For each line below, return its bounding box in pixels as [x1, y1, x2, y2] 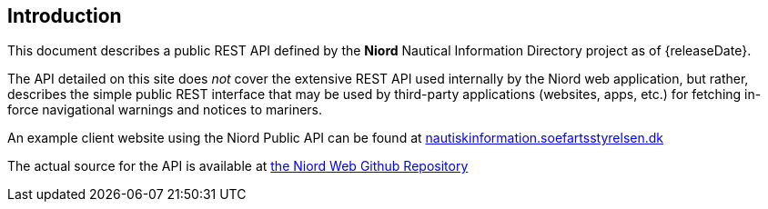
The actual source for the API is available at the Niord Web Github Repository [7, 158, 469, 174]
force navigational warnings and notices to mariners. [7, 102, 323, 118]
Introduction [7, 5, 122, 27]
